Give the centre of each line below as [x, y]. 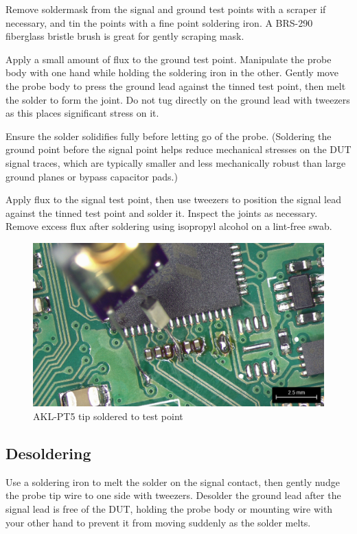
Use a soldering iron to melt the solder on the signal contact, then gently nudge [173, 481]
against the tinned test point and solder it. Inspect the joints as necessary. [162, 212]
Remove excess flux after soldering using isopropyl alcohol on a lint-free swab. [169, 226]
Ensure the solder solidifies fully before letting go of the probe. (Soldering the [169, 136]
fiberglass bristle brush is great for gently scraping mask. [125, 36]
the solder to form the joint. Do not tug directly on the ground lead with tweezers [178, 99]
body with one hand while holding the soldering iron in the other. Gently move [172, 72]
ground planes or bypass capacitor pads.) [92, 176]
